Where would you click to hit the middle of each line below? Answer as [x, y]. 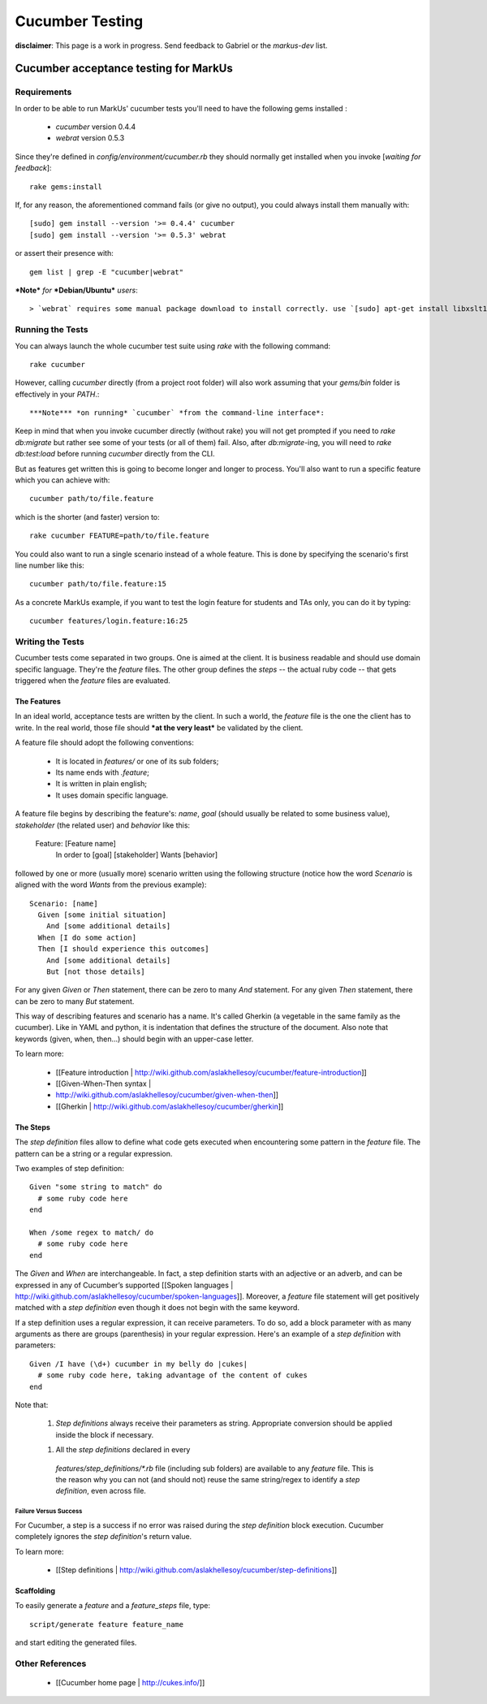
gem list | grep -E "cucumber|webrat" [107, 272]
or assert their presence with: [64, 253]
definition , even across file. [101, 1491]
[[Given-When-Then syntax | [103, 1083]
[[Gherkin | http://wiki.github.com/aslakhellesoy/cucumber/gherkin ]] [170, 1106]
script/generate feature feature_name [107, 1624]
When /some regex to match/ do [92, 1232]
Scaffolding [35, 1590]
